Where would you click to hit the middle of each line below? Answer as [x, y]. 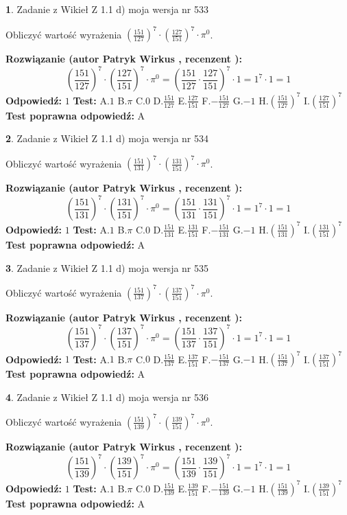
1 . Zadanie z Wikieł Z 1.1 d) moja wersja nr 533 [107, 9]
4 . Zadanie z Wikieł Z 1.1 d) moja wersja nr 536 [107, 397]
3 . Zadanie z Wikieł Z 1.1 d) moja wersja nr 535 [107, 267]
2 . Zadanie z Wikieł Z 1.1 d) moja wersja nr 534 [107, 138]
